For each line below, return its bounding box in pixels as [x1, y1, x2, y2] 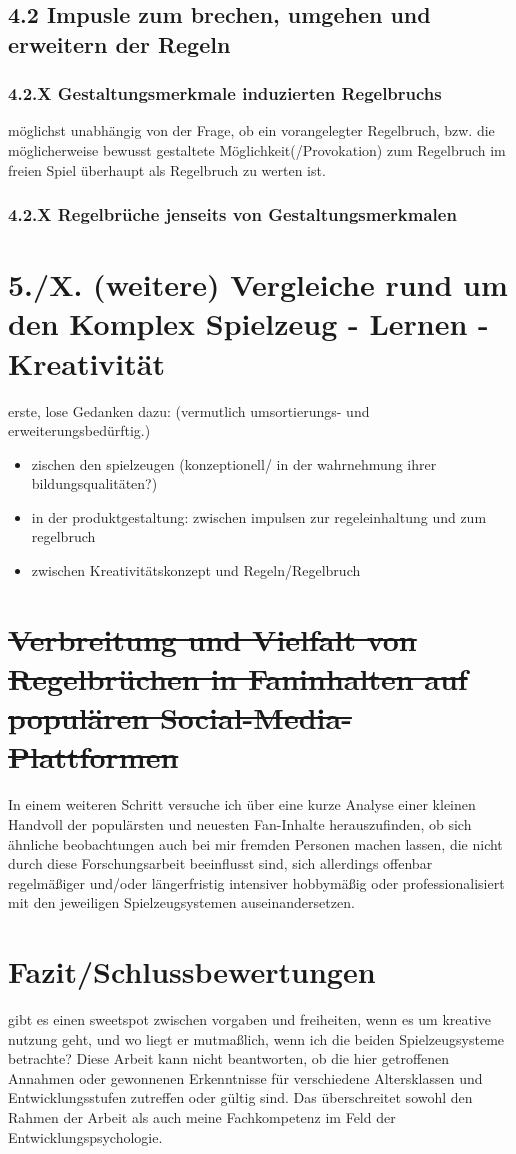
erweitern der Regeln [8, 28, 231, 59]
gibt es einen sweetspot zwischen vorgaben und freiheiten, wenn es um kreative [8, 1009, 492, 1030]
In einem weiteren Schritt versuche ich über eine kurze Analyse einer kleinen [8, 794, 476, 815]
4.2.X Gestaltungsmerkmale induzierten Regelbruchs [8, 81, 442, 106]
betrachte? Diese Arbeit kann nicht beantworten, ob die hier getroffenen [8, 1048, 450, 1069]
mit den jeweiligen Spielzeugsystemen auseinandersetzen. [8, 892, 355, 913]
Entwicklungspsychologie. [8, 1126, 163, 1147]
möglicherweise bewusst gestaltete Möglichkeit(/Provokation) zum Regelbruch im [8, 139, 506, 160]
